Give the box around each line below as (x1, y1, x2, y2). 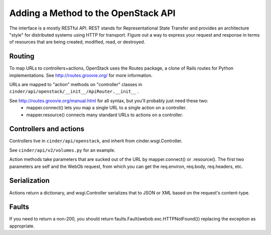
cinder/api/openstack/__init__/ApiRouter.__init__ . (9, 88, 139, 95)
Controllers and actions (9, 125, 85, 133)
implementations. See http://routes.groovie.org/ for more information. (9, 72, 153, 78)
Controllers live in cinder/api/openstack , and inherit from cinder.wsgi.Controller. (9, 138, 183, 144)
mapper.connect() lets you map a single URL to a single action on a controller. (26, 105, 187, 111)
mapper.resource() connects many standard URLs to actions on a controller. (26, 112, 183, 118)
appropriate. (9, 223, 35, 229)
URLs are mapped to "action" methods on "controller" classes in (9, 82, 143, 88)
